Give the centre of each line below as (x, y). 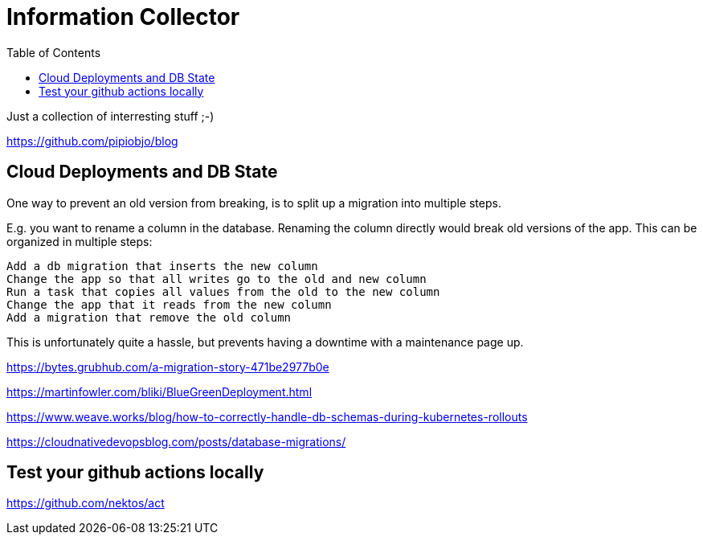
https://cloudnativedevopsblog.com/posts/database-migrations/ (176, 441)
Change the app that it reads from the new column (169, 304)
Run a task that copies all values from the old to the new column (223, 291)
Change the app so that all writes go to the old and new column (217, 279)
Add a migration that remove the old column (149, 317)
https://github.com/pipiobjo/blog (92, 141)
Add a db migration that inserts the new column (162, 266)
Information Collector (123, 17)
